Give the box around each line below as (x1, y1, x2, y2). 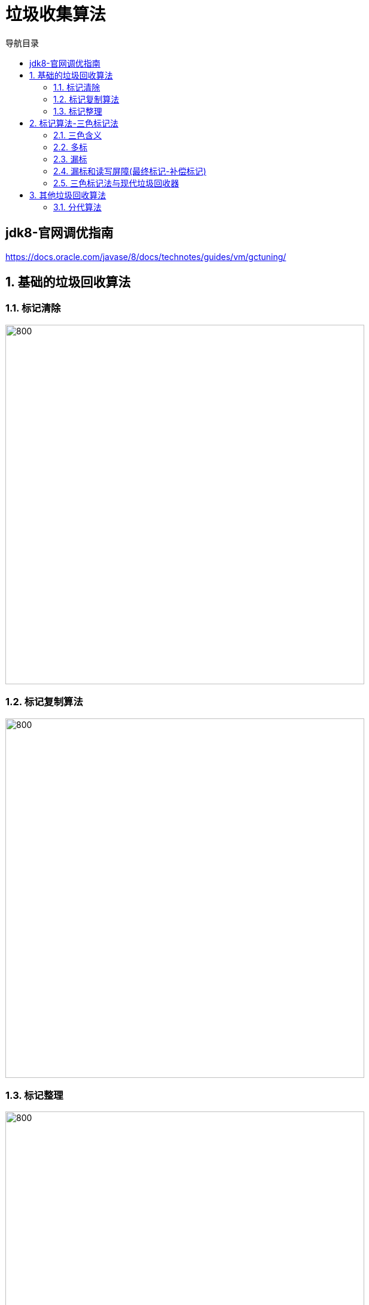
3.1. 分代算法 (53, 201, 102, 212)
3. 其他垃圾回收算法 (29, 189, 106, 200)
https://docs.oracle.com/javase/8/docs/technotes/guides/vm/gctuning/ (5, 251, 286, 262)
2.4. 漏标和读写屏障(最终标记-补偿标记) (53, 165, 206, 176)
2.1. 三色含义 (53, 129, 102, 140)
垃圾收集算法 (5, 4, 106, 25)
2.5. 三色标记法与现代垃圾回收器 (53, 177, 179, 188)
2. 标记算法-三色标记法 (29, 117, 118, 128)
